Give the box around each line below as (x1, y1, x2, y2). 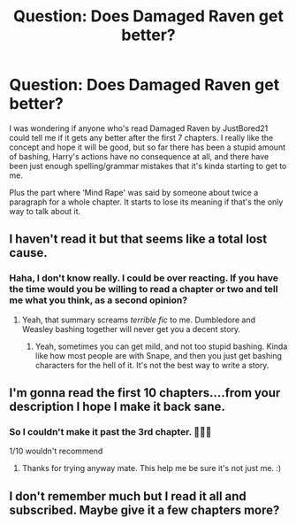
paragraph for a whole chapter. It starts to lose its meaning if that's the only (9, 197, 284, 207)
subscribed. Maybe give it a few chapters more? (9, 502, 280, 517)
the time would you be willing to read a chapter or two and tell (9, 283, 278, 296)
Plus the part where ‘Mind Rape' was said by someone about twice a (9, 187, 259, 197)
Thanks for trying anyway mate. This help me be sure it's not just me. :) (21, 463, 282, 474)
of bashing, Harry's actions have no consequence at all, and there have (9, 151, 269, 161)
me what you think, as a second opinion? (9, 294, 188, 306)
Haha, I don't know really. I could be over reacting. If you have (9, 272, 279, 284)
